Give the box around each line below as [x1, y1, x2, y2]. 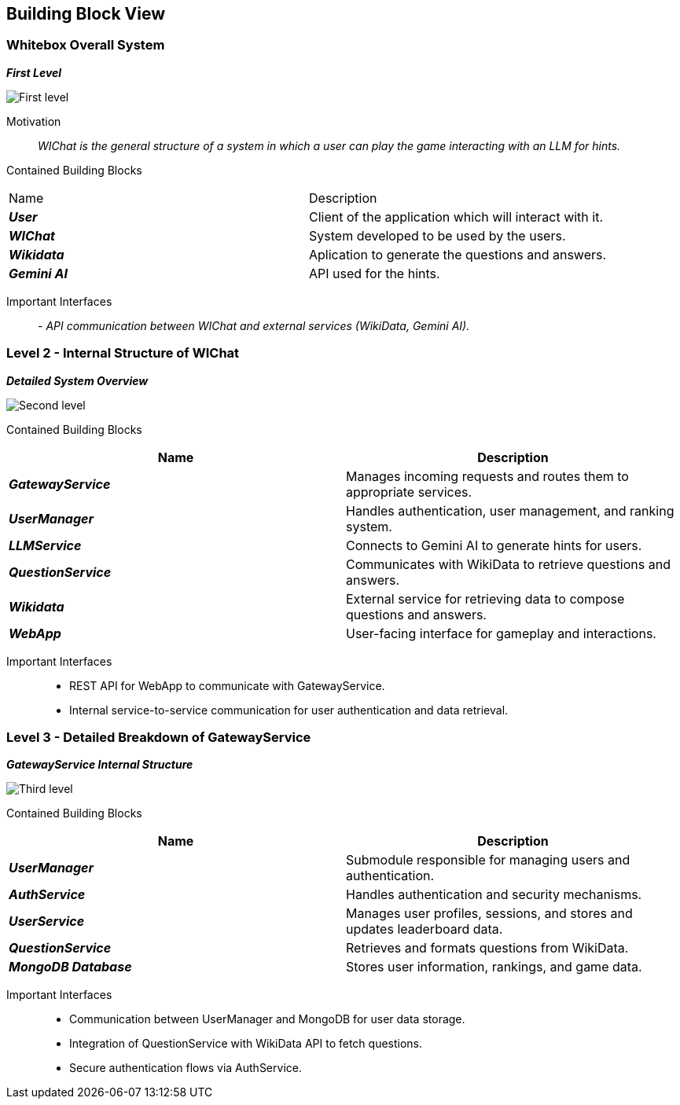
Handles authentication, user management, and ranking [346, 502, 674, 519]
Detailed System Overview [6, 373, 149, 387]
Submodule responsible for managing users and [346, 852, 630, 868]
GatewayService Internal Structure [6, 758, 193, 772]
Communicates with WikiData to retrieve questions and [346, 556, 671, 572]
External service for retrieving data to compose [346, 590, 625, 607]
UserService [9, 913, 85, 930]
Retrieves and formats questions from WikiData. [346, 940, 629, 956]
